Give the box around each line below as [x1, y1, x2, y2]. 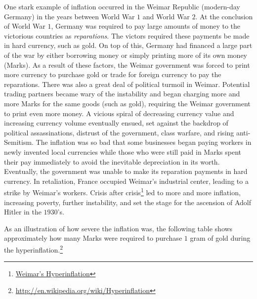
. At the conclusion [195, 11, 253, 21]
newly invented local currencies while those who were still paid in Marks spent [4, 146, 242, 157]
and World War [142, 11, 190, 21]
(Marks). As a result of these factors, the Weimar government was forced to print [4, 59, 250, 70]
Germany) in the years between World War [4, 11, 135, 21]
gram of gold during [190, 233, 251, 243]
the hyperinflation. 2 [4, 243, 63, 255]
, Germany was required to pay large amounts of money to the [51, 21, 241, 31]
